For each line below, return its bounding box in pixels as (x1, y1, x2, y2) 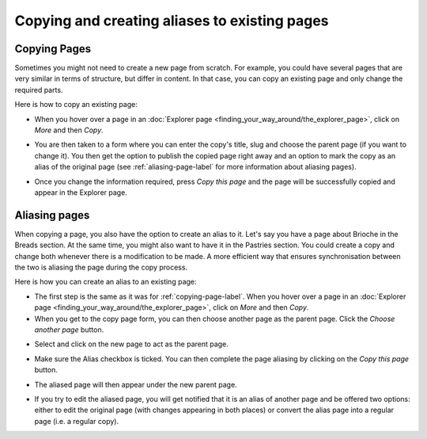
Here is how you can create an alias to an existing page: (14, 277, 197, 287)
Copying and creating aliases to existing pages (14, 12, 329, 29)
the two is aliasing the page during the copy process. (14, 262, 188, 273)
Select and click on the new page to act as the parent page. (34, 339, 229, 349)
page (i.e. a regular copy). (34, 416, 119, 426)
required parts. (14, 85, 63, 94)
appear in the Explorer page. (34, 187, 128, 197)
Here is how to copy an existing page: (14, 100, 138, 109)
